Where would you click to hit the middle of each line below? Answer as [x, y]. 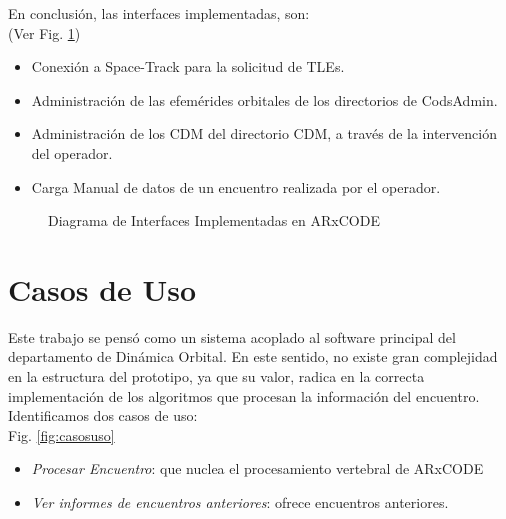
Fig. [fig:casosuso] [61, 434]
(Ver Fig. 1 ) [44, 32]
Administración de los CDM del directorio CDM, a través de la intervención [264, 133]
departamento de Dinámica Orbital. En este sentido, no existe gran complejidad [253, 356]
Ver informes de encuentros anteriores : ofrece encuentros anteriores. [240, 502]
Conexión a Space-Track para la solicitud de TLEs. [188, 66]
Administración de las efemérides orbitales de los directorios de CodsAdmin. [264, 99]
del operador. [72, 152]
